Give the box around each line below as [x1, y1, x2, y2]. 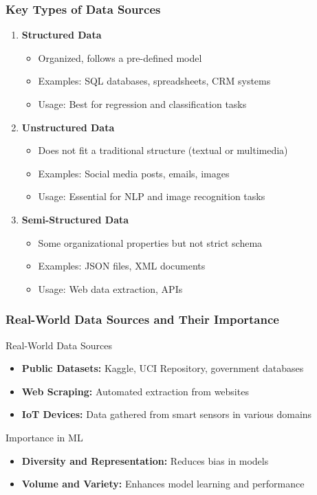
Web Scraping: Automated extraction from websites [21, 384, 249, 398]
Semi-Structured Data [21, 212, 129, 226]
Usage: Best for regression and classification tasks [38, 97, 247, 111]
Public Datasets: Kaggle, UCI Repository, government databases [21, 361, 304, 375]
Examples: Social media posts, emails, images [38, 166, 230, 180]
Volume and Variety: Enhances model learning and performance [21, 476, 305, 491]
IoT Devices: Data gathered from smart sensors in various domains [21, 407, 312, 421]
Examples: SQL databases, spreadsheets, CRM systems [38, 74, 271, 88]
